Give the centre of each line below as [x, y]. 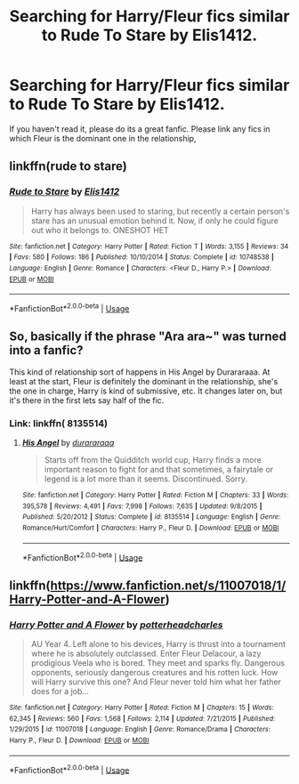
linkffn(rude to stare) [68, 166]
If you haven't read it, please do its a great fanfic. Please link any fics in [140, 129]
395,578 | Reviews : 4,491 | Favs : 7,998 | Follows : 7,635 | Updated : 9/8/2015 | [142, 506]
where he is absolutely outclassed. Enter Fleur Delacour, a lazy [146, 653]
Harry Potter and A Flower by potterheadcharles [116, 625]
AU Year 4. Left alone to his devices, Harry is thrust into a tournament [158, 643]
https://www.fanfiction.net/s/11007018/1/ [168, 585]
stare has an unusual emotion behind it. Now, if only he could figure [154, 221]
